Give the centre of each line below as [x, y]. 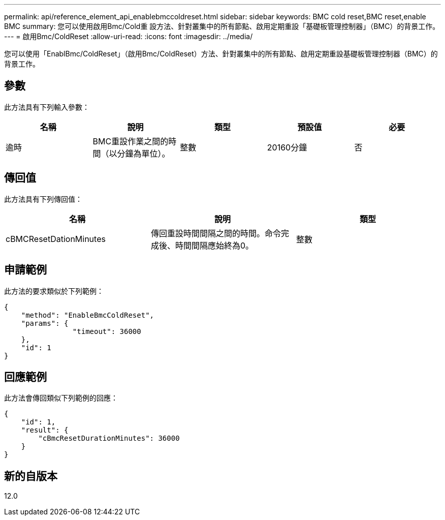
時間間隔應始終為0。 [214, 245]
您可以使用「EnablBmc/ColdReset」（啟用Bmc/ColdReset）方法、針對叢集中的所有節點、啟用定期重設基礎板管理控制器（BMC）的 [221, 54]
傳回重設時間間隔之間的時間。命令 [216, 233]
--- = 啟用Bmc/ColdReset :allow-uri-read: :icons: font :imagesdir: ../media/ [129, 36]
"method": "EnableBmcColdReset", [88, 315]
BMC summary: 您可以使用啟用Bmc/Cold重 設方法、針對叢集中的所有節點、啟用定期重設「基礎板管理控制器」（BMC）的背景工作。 [222, 26]
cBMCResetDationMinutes [56, 239]
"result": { [45, 430]
